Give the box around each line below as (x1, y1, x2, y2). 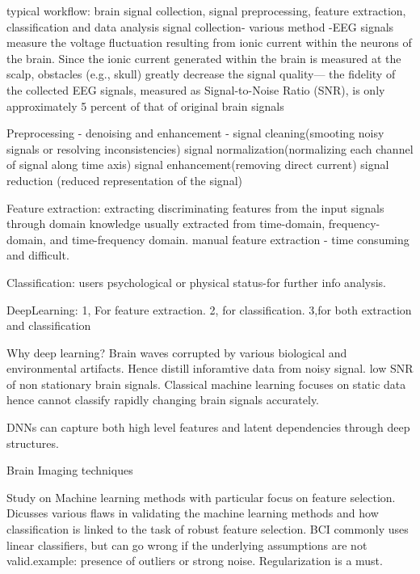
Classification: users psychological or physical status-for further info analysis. (6, 273, 386, 290)
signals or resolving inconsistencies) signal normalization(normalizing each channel (6, 140, 414, 157)
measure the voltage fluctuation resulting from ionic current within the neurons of (6, 34, 412, 51)
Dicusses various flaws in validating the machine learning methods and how (6, 504, 379, 521)
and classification (6, 317, 91, 334)
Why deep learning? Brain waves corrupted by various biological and (6, 344, 347, 361)
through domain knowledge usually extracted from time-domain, (6, 215, 325, 232)
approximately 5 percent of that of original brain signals (6, 97, 284, 114)
